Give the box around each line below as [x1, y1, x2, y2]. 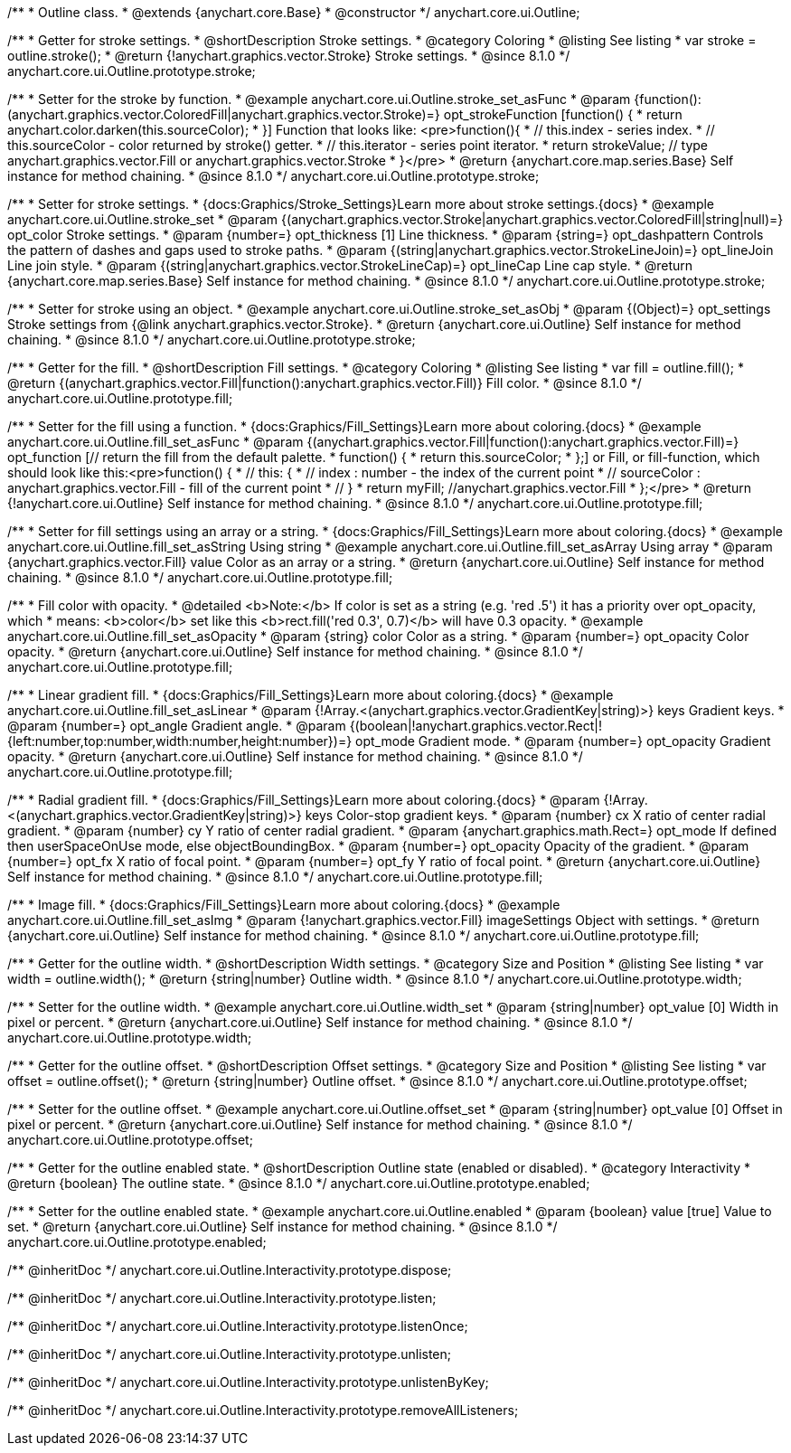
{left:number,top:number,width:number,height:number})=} [7, 733, 353, 749]
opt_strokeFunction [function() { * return [443, 107, 683, 122]
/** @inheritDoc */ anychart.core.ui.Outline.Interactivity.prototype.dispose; [7, 1262, 452, 1278]
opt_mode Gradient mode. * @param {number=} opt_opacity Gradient [355, 733, 771, 749]
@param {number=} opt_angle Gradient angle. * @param [7, 718, 346, 733]
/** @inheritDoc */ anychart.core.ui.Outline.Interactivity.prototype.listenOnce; [7, 1318, 468, 1334]
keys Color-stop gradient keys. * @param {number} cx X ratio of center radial [305, 807, 766, 823]
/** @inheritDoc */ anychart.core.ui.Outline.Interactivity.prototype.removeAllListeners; [7, 1402, 519, 1418]
